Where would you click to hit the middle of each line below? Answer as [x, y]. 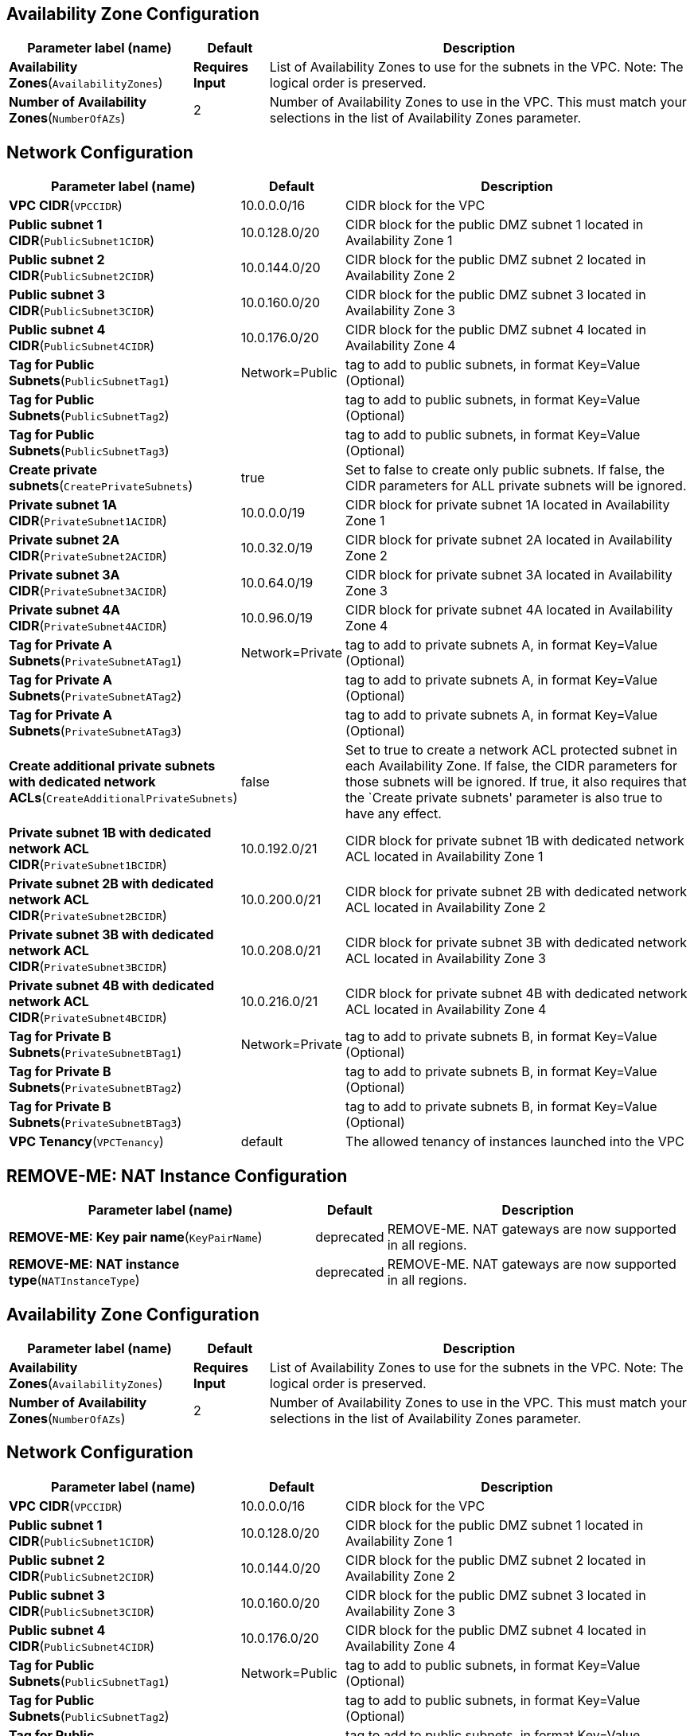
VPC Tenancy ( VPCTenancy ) [86, 1142]
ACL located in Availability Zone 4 [446, 1010]
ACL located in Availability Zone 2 [446, 908]
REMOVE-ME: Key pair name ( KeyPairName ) [136, 1237]
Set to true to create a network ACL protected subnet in [511, 750]
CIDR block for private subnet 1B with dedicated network [515, 841]
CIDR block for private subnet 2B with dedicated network [516, 892]
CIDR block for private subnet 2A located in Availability [509, 540]
